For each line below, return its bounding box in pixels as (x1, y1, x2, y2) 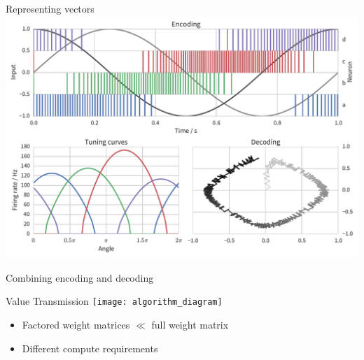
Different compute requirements (22, 340, 158, 355)
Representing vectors (6, 1, 94, 15)
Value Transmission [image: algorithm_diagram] (6, 294, 223, 308)
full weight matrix (151, 317, 229, 331)
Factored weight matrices (22, 317, 130, 331)
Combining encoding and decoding (6, 270, 154, 285)
